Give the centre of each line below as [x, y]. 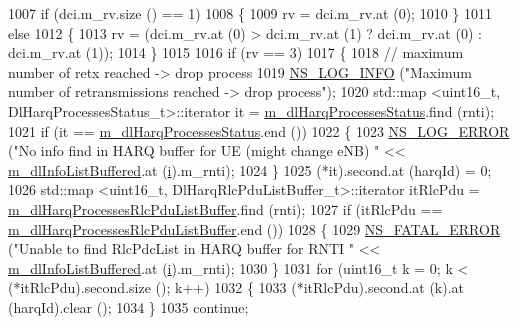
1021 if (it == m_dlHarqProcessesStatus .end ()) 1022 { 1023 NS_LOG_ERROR [259, 130]
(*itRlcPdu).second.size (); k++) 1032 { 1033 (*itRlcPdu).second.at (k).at [236, 287]
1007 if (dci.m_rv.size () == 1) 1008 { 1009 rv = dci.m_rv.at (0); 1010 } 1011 [250, 13]
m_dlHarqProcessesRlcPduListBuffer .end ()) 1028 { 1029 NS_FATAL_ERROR [254, 228]
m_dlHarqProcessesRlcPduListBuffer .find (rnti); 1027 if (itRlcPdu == [225, 208]
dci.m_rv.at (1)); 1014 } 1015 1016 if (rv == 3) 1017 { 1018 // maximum [236, 52]
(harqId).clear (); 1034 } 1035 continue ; [128, 306]
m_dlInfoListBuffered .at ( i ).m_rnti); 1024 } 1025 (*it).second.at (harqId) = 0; [250, 169]
